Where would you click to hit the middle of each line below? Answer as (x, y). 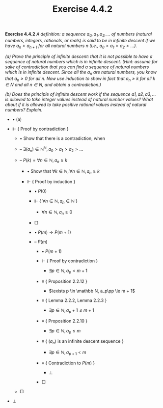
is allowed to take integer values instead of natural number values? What (79, 100)
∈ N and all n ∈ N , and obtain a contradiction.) (53, 85)
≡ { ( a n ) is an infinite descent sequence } (82, 342)
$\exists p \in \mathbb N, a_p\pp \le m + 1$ (92, 291)
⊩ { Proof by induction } (51, 182)
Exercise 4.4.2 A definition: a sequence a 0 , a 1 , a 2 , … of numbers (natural (79, 34)
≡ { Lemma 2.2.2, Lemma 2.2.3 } (74, 300)
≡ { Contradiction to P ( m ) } (68, 363)
